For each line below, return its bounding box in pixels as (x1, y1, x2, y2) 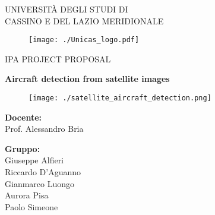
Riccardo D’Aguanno (5, 166, 81, 178)
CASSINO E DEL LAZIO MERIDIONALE (5, 14, 164, 27)
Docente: (5, 110, 42, 123)
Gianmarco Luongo (5, 177, 75, 189)
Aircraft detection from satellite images (5, 72, 170, 85)
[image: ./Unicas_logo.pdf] (29, 36, 140, 45)
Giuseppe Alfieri (5, 154, 64, 166)
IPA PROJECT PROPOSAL (5, 52, 111, 65)
